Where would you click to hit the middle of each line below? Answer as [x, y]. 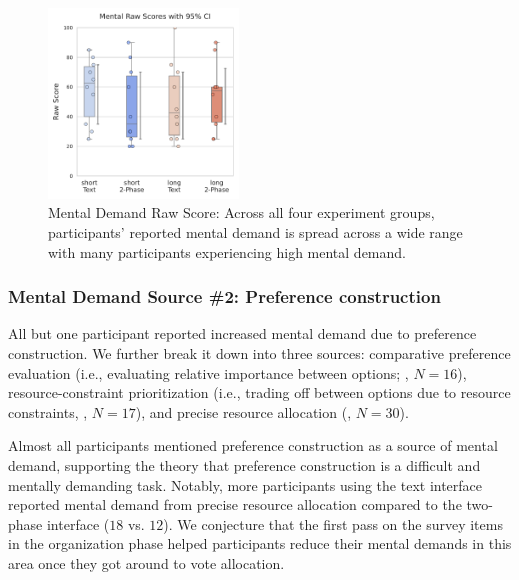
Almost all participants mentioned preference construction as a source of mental [253, 445]
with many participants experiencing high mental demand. [227, 251]
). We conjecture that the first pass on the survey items [333, 523]
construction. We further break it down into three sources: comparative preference [259, 352]
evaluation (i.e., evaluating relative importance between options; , [208, 372]
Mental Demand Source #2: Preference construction [224, 296]
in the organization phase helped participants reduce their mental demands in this [260, 543]
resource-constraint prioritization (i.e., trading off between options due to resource [259, 392]
